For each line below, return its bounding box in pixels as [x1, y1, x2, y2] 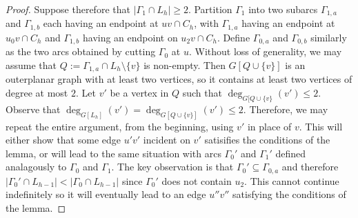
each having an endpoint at [43, 16, 159, 30]
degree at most [6, 86, 68, 99]
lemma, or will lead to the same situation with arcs [6, 146, 221, 160]
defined [275, 146, 306, 160]
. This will [299, 119, 343, 133]
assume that [6, 57, 57, 72]
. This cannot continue [244, 173, 339, 188]
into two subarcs [248, 2, 318, 16]
